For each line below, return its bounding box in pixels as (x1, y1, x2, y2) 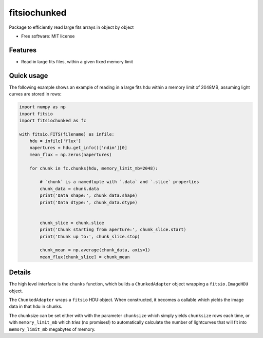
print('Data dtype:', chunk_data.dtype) (39, 200, 138, 205)
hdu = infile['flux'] (29, 138, 81, 144)
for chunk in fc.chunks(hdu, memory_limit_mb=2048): (29, 166, 158, 171)
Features (9, 46, 37, 54)
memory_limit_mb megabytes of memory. (9, 326, 95, 332)
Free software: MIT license (21, 33, 75, 39)
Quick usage (9, 71, 48, 80)
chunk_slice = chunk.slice (39, 220, 104, 225)
